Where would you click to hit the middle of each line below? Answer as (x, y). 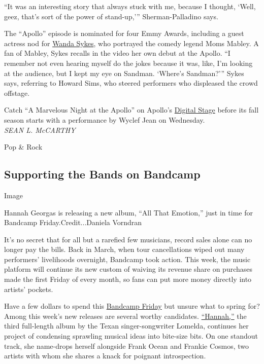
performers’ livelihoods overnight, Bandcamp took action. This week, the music (127, 259)
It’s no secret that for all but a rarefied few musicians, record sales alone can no (128, 239)
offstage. (17, 93)
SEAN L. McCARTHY (40, 130)
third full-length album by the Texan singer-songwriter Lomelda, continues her (126, 326)
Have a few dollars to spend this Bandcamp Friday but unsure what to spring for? (132, 306)
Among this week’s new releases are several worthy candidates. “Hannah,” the (125, 316)
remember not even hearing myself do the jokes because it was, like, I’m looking (128, 63)
